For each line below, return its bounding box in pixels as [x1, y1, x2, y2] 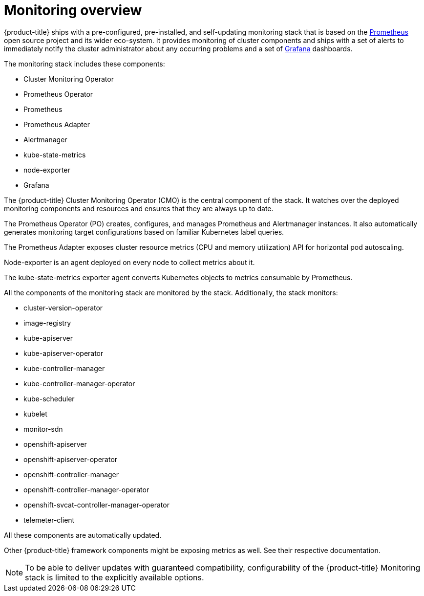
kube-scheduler [23, 394, 75, 403]
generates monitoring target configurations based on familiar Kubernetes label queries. [4, 227, 284, 236]
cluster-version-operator [23, 303, 103, 312]
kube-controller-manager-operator [23, 379, 135, 388]
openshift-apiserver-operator [23, 455, 118, 464]
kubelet [23, 409, 47, 418]
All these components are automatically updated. [4, 530, 162, 539]
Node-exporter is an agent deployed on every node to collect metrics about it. [4, 258, 255, 266]
